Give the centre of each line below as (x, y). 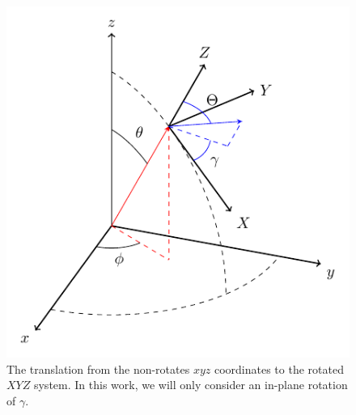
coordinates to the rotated (279, 368)
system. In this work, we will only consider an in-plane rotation (191, 385)
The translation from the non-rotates (98, 368)
